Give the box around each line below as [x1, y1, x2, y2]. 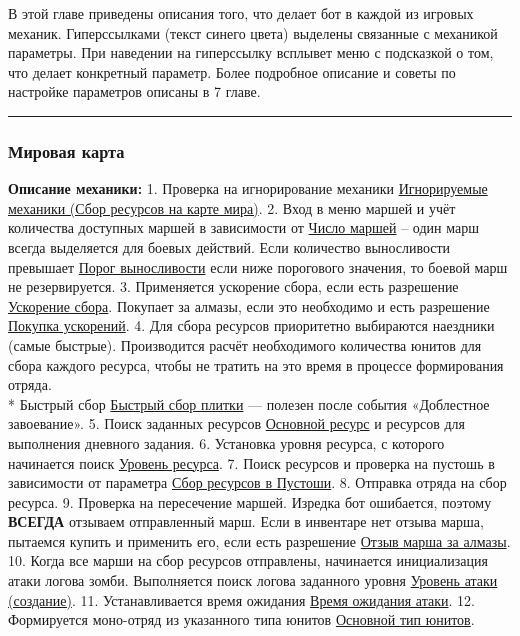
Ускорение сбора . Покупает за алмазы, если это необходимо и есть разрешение [8, 295, 490, 316]
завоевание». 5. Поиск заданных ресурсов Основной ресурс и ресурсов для [8, 413, 466, 434]
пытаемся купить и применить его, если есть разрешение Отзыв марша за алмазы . [8, 530, 511, 551]
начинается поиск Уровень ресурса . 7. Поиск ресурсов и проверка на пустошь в [8, 452, 495, 473]
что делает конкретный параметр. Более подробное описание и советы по [8, 61, 456, 82]
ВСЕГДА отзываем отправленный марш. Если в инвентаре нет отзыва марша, [8, 511, 484, 532]
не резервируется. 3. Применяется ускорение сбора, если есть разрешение [8, 276, 459, 297]
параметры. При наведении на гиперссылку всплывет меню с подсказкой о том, [8, 42, 494, 63]
